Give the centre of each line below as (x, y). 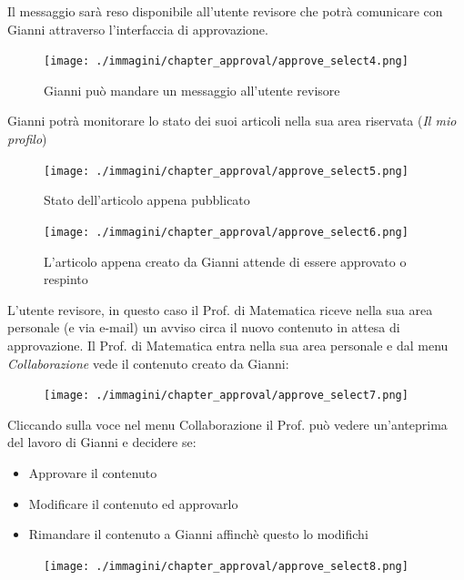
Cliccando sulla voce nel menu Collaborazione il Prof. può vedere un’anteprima (227, 424)
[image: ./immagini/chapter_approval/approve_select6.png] (226, 232)
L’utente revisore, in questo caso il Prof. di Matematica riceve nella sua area (220, 309)
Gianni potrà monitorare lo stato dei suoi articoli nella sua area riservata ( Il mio (232, 121)
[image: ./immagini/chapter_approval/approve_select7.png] (226, 396)
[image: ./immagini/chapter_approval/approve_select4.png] (226, 61)
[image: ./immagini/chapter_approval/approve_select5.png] (226, 171)
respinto (66, 279)
